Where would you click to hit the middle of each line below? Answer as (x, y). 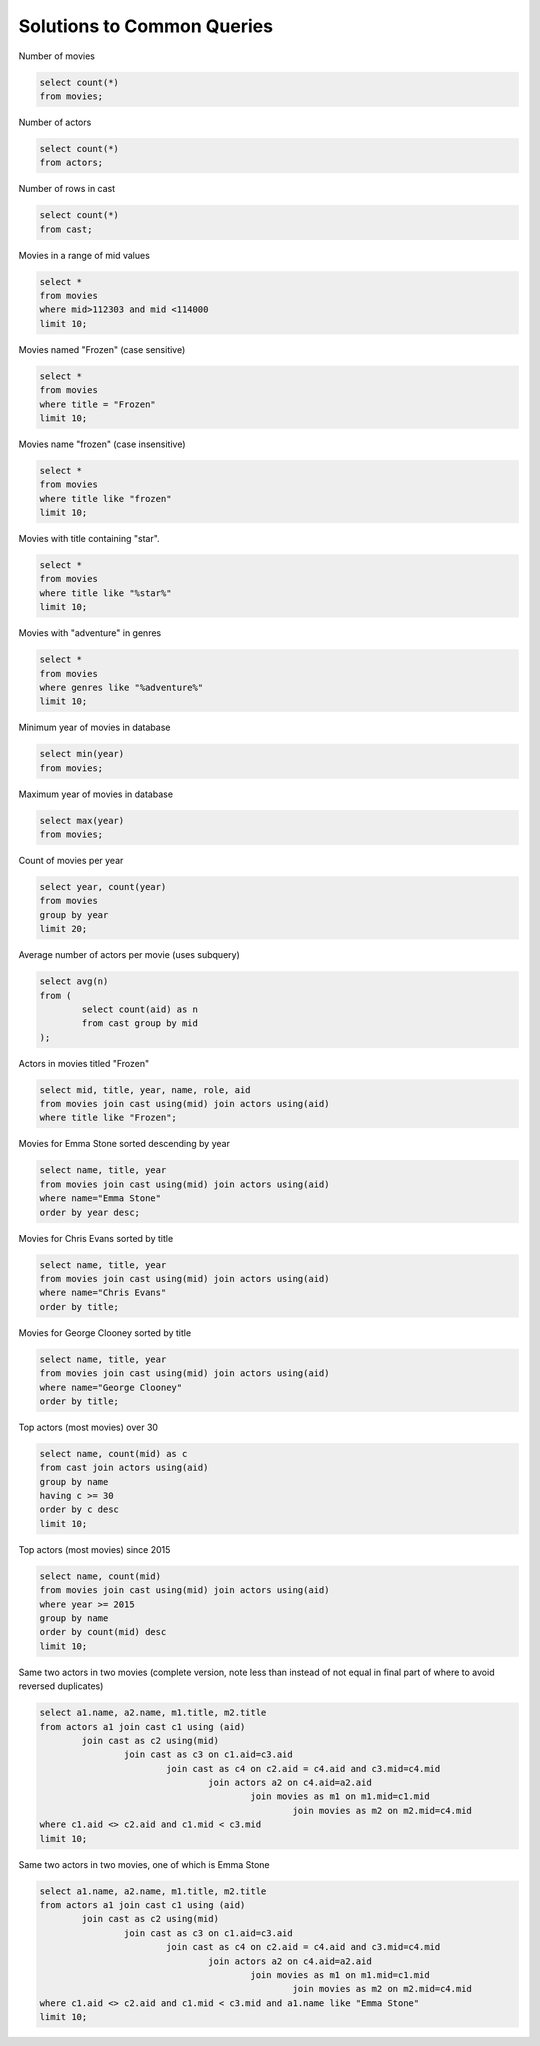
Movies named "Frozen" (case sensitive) (102, 349)
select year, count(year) (103, 887)
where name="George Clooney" (111, 1387)
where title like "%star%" (105, 593)
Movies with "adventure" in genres (90, 633)
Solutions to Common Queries (146, 26)
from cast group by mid (140, 1023)
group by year (74, 914)
